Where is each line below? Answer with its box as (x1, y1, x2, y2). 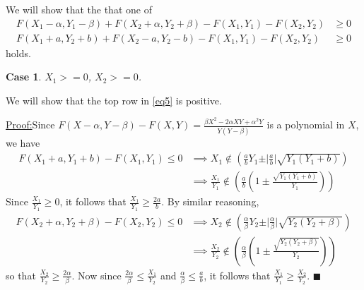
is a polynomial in (266, 117, 345, 132)
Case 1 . (6, 69, 42, 84)
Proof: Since (6, 117, 55, 132)
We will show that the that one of (6, 2, 152, 16)
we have (6, 135, 40, 150)
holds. (6, 45, 31, 60)
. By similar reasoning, (161, 194, 259, 209)
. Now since (71, 267, 122, 282)
